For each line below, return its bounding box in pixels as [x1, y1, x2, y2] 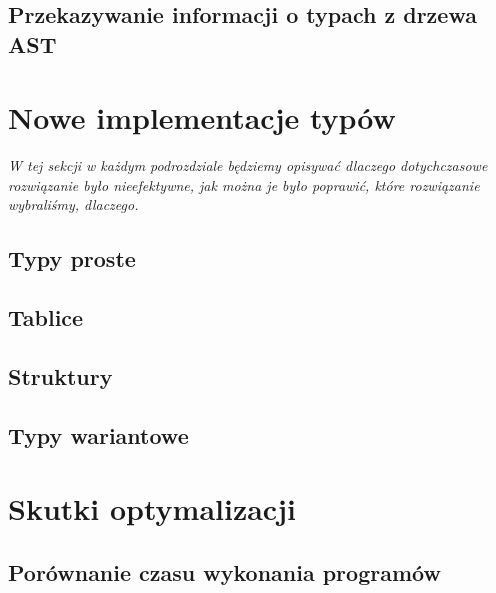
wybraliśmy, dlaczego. [8, 194, 139, 215]
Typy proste [8, 243, 136, 274]
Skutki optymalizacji [8, 488, 296, 529]
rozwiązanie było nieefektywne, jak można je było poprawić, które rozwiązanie [8, 174, 480, 195]
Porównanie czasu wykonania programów [8, 556, 441, 587]
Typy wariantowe [8, 419, 189, 450]
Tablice [8, 302, 84, 333]
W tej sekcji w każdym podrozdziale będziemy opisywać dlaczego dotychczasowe [8, 155, 488, 176]
